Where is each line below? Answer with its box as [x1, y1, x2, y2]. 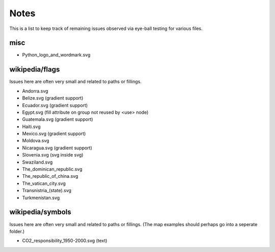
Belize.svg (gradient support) [22, 95, 84, 101]
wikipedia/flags [9, 65, 60, 74]
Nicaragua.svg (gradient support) [22, 145, 93, 151]
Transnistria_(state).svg [22, 187, 71, 194]
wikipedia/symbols [9, 208, 71, 216]
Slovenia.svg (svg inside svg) [22, 152, 84, 158]
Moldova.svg [22, 138, 49, 144]
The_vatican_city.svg [22, 180, 66, 186]
